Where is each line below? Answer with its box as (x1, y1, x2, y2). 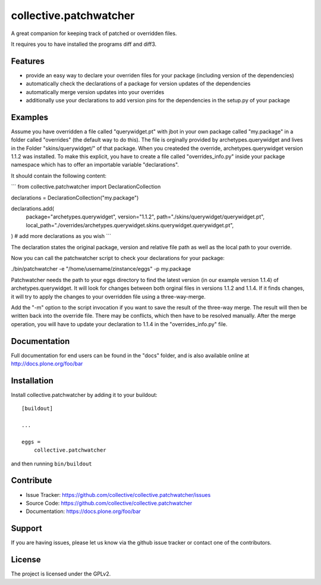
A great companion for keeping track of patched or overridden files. (11, 30, 177, 37)
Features (11, 56, 45, 66)
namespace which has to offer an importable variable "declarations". (11, 161, 180, 168)
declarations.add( (11, 205, 55, 212)
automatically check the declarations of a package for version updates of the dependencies (26, 80, 251, 87)
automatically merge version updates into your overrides (26, 88, 165, 95)
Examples (11, 112, 49, 122)
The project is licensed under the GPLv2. (11, 570, 111, 577)
